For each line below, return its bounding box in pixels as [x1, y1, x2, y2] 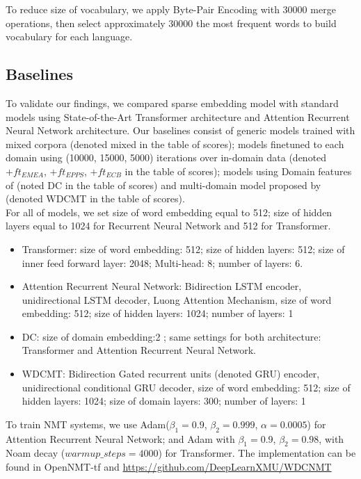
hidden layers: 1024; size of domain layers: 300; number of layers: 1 [22, 393, 306, 408]
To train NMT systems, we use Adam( [6, 416, 170, 431]
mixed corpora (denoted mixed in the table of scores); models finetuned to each [6, 136, 344, 151]
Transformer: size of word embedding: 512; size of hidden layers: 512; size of [22, 241, 345, 256]
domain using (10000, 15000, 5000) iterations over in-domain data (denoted [6, 150, 327, 165]
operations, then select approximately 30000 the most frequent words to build [6, 15, 337, 30]
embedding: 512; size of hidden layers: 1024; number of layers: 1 [22, 306, 294, 320]
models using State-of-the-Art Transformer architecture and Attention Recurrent [6, 109, 350, 124]
